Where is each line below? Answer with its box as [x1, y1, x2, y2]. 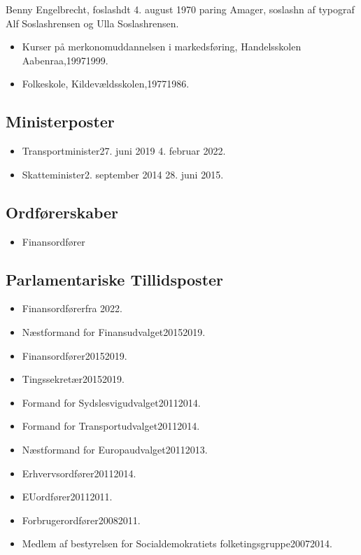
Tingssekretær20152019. [22, 372, 125, 386]
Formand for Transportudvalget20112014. [22, 419, 200, 433]
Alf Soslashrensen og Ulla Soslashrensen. [6, 15, 179, 30]
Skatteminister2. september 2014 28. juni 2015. [22, 167, 224, 181]
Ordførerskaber [6, 201, 119, 223]
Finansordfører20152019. [22, 348, 127, 363]
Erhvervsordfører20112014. [22, 465, 136, 480]
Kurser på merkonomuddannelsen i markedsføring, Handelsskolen [22, 39, 302, 54]
